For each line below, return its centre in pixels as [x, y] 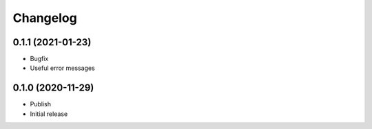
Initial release [49, 114]
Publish [41, 104]
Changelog [45, 18]
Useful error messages [63, 68]
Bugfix [39, 59]
